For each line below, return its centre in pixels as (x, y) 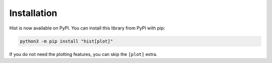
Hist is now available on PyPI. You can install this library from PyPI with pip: (87, 28)
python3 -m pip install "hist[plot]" (66, 41)
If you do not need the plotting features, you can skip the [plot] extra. (83, 54)
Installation (33, 13)
